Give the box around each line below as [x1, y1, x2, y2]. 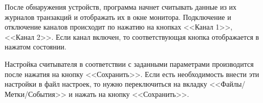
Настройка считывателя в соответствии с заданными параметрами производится [5, 58, 254, 69]
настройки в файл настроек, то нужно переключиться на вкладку [5, 79, 207, 89]
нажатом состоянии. [5, 41, 67, 52]
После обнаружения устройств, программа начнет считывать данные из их [5, 2, 237, 12]
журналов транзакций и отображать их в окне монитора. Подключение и [5, 11, 231, 22]
